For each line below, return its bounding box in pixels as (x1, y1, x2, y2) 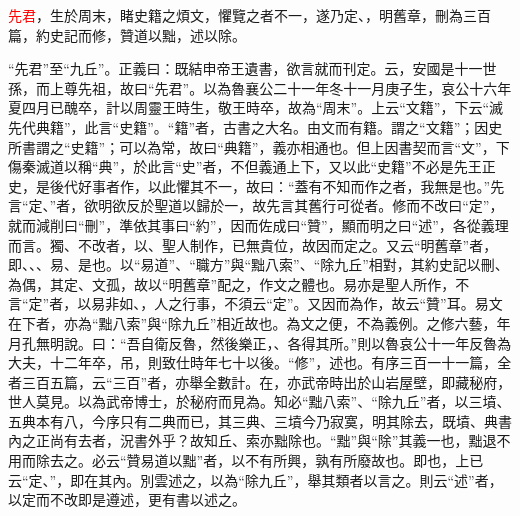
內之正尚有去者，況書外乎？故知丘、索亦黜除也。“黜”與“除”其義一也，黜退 (8, 430, 497, 451)
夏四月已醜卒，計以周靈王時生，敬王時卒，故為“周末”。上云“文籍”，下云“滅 (8, 97, 504, 118)
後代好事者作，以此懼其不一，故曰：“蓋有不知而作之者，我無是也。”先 (49, 175, 505, 196)
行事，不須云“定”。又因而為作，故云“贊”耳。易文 (182, 293, 503, 314)
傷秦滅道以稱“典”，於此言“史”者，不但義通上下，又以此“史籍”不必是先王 (8, 156, 482, 177)
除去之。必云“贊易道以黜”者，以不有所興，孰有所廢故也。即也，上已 (35, 450, 484, 471)
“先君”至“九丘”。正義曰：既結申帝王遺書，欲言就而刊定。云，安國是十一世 (8, 58, 497, 79)
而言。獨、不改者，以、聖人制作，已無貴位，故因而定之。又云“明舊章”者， (8, 234, 498, 255)
